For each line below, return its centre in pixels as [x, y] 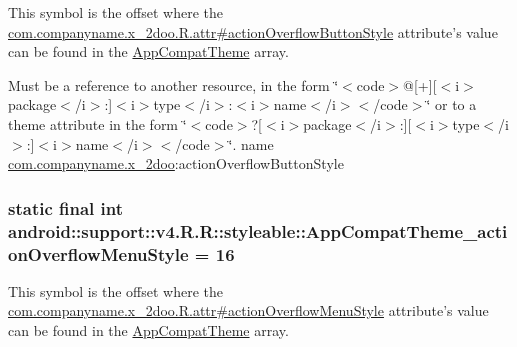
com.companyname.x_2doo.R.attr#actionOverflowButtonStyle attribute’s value [253, 31]
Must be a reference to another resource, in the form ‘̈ [173, 84]
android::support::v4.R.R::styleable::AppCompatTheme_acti [258, 230]
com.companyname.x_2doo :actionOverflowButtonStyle [176, 163]
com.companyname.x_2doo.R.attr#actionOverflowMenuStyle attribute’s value [248, 310]
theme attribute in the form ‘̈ [97, 123]
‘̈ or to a [451, 104]
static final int [66, 207]
